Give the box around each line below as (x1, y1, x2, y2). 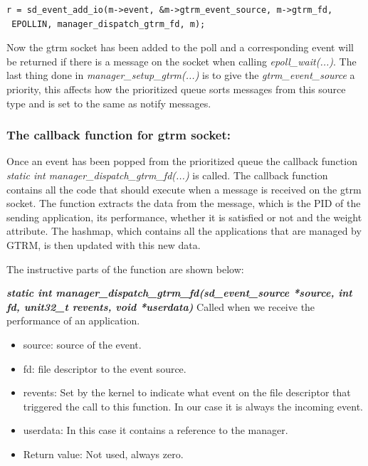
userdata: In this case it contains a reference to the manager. (23, 423, 288, 438)
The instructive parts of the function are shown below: (6, 261, 244, 276)
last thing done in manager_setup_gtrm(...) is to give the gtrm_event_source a (6, 68, 355, 83)
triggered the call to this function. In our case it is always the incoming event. (23, 398, 363, 413)
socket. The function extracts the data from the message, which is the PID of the (6, 196, 361, 211)
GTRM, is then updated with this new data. (6, 237, 201, 252)
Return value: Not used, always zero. (23, 446, 184, 461)
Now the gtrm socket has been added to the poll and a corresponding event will (6, 40, 354, 55)
